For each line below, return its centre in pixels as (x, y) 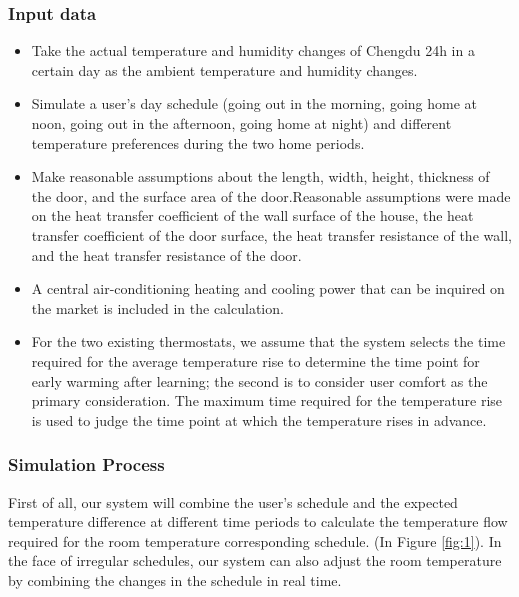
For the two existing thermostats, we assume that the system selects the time (268, 341)
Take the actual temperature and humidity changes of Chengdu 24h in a (253, 50)
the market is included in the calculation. (157, 307)
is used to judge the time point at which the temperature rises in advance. (259, 419)
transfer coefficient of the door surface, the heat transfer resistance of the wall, (271, 234)
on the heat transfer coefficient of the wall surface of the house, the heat (252, 215)
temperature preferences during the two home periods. (198, 142)
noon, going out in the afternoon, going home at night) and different (241, 123)
